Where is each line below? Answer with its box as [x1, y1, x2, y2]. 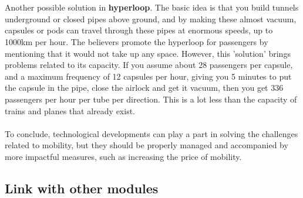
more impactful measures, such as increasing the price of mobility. [5, 150, 242, 162]
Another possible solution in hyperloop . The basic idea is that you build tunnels [5, 1, 299, 13]
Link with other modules [5, 179, 159, 197]
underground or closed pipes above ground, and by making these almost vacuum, [5, 12, 297, 25]
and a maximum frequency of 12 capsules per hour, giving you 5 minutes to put [5, 70, 292, 82]
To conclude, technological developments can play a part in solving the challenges [5, 127, 298, 139]
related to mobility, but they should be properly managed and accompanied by [5, 139, 288, 151]
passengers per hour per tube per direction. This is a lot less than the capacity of [5, 93, 297, 105]
